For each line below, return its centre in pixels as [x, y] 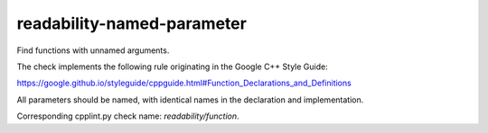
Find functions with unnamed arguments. [93, 50]
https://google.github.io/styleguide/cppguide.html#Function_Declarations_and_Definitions [184, 83]
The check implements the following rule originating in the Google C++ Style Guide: [173, 66]
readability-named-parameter [132, 23]
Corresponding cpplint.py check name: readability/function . [128, 116]
